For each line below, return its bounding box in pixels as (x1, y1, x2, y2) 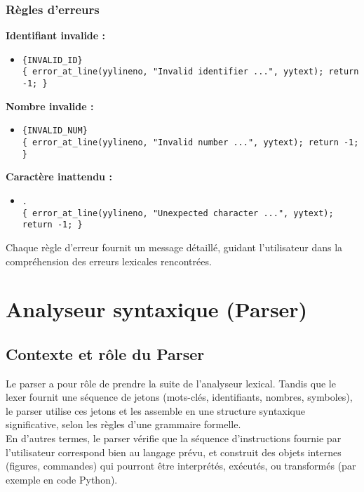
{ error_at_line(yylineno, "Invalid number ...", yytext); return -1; (22, 138, 359, 148)
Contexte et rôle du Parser (6, 343, 205, 364)
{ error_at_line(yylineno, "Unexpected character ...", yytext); (22, 208, 334, 218)
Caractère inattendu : (6, 169, 112, 184)
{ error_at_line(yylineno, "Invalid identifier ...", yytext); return (22, 67, 359, 77)
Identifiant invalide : (6, 28, 106, 43)
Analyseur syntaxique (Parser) (6, 295, 308, 324)
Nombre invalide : (6, 98, 94, 113)
